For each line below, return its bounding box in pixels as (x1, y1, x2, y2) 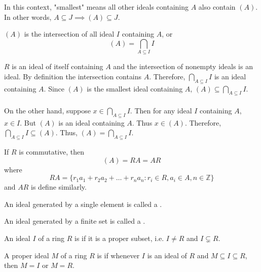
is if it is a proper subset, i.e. (74, 233, 164, 244)
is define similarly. (31, 182, 87, 192)
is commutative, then (19, 146, 85, 157)
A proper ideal (4, 250, 49, 260)
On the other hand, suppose (4, 105, 91, 115)
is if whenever (97, 250, 140, 260)
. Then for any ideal (130, 105, 192, 115)
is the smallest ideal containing (87, 83, 183, 94)
